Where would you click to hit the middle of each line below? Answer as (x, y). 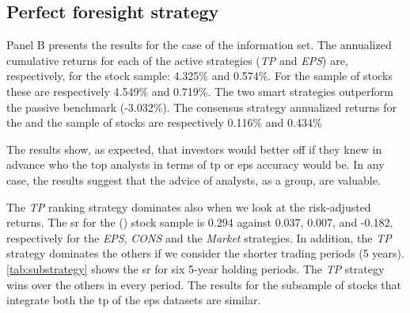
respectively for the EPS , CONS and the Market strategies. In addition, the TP (199, 237)
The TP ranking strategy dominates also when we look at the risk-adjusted (189, 206)
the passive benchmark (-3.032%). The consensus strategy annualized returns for (202, 107)
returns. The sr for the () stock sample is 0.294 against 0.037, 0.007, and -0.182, (200, 222)
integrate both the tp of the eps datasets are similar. (134, 300)
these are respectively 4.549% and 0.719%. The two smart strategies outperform (200, 91)
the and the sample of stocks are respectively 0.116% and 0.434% (164, 122)
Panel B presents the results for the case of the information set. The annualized (199, 45)
